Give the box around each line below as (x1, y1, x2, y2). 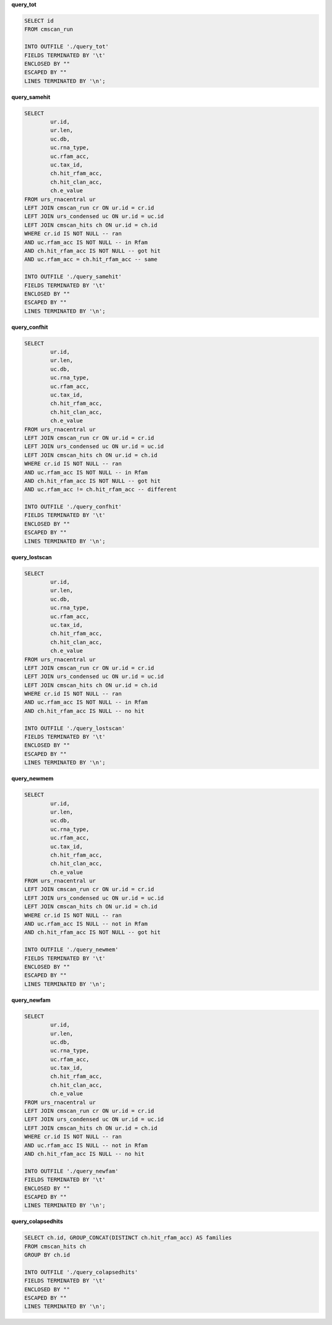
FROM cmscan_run (24, 26, 74, 33)
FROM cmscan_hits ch (24, 1243, 86, 1250)
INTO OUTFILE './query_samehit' (24, 273, 122, 280)
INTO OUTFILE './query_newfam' (24, 1168, 119, 1174)
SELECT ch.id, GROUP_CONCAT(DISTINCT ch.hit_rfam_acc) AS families (24, 1234, 232, 1241)
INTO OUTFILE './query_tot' (24, 43, 109, 50)
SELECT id (24, 17, 54, 24)
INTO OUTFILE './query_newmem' (24, 946, 119, 953)
